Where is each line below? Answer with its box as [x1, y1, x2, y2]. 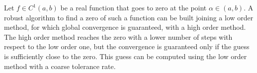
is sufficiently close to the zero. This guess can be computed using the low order [4, 51, 247, 61]
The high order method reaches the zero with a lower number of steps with [4, 31, 233, 42]
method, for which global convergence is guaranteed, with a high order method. [4, 22, 246, 32]
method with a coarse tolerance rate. [4, 61, 116, 71]
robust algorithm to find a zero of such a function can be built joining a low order [4, 12, 254, 22]
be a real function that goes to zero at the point [60, 2, 207, 12]
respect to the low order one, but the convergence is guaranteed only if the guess [4, 41, 250, 52]
